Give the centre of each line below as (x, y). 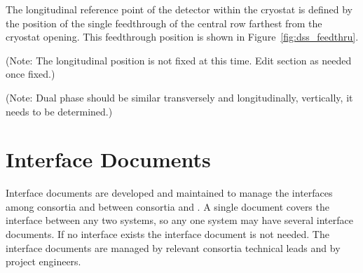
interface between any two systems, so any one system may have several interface (179, 220)
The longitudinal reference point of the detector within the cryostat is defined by (179, 9)
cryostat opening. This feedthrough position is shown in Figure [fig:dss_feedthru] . (182, 37)
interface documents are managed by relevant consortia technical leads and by (173, 247)
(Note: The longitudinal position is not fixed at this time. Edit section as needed (179, 60)
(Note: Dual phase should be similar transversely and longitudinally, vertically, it (179, 97)
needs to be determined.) (59, 111)
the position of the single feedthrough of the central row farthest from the (164, 23)
